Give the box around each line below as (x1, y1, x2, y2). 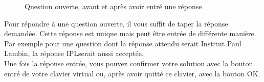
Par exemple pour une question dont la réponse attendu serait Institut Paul (4, 38, 241, 48)
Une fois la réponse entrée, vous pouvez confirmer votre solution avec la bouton (4, 58, 253, 68)
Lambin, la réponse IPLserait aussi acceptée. (4, 48, 144, 59)
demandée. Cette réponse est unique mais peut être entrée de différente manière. (4, 28, 256, 39)
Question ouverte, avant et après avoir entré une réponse (25, 1, 202, 11)
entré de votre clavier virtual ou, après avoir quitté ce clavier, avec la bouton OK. (4, 68, 260, 78)
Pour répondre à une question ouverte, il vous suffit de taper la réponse (4, 18, 228, 29)
